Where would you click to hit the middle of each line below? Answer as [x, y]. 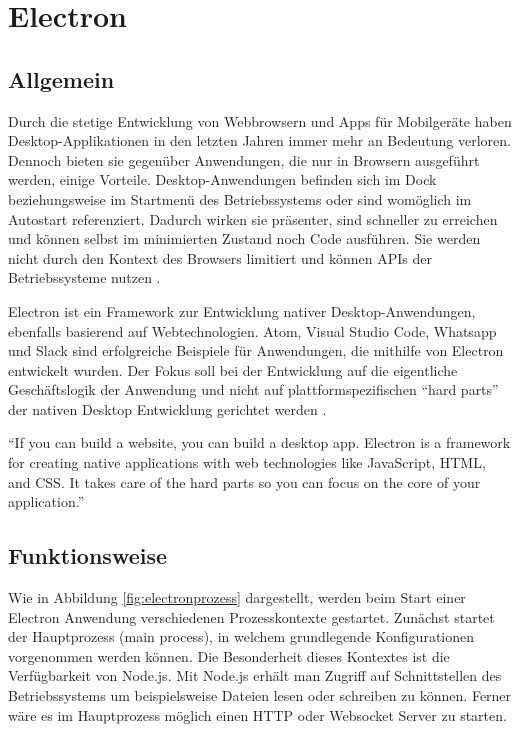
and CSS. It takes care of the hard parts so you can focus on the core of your [244, 481]
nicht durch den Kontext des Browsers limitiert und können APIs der [220, 257]
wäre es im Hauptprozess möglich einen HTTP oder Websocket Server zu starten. [257, 714]
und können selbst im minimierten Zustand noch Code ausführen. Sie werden [244, 238]
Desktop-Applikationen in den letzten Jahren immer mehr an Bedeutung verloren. [259, 140]
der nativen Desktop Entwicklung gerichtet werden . [167, 408]
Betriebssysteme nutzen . [84, 277]
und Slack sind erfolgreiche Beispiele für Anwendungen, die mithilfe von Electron [256, 350]
